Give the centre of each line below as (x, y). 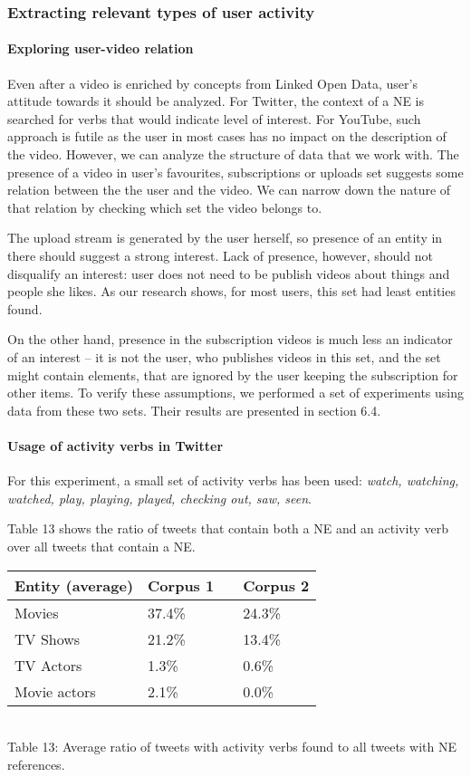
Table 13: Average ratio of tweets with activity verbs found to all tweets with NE (232, 747)
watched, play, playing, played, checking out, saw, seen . (159, 498)
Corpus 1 (181, 585)
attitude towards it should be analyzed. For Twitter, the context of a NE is (216, 101)
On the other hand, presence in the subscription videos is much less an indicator (230, 339)
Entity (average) (74, 585)
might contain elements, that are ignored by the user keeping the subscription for (233, 374)
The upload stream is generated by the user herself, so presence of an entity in (225, 238)
